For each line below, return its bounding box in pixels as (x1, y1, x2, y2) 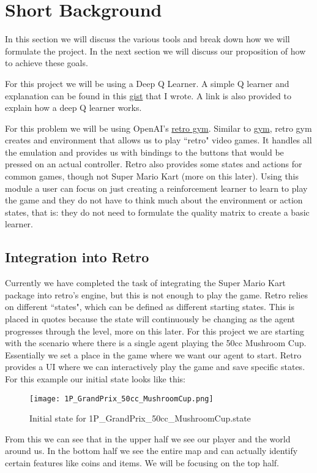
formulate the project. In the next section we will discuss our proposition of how (5, 44, 306, 57)
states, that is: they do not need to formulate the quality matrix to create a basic (5, 205, 310, 218)
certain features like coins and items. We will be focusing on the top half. (5, 456, 279, 469)
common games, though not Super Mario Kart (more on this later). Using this (5, 170, 299, 183)
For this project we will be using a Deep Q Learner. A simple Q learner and (5, 77, 289, 89)
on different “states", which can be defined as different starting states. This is (5, 300, 294, 313)
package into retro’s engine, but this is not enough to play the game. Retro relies (5, 288, 308, 301)
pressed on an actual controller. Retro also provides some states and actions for (5, 157, 302, 170)
